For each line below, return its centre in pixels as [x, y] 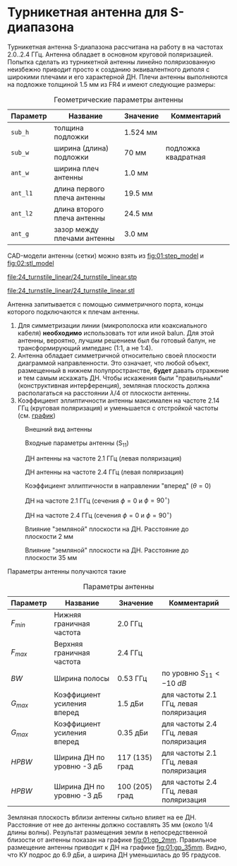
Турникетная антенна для [87, 12]
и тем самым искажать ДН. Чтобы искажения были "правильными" [120, 378]
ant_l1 [22, 193]
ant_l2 [22, 213]
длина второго [79, 209]
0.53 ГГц [132, 678]
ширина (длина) [81, 148]
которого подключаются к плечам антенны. [73, 312]
